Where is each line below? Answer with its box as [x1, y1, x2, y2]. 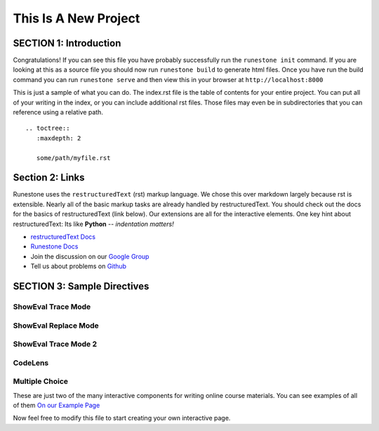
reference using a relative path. [13, 108, 103, 117]
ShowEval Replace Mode [13, 320, 100, 330]
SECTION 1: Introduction [13, 37, 121, 49]
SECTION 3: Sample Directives [13, 281, 149, 293]
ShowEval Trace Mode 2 [13, 339, 98, 349]
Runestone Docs [30, 242, 79, 251]
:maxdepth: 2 [36, 134, 81, 142]
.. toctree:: [25, 124, 70, 133]
